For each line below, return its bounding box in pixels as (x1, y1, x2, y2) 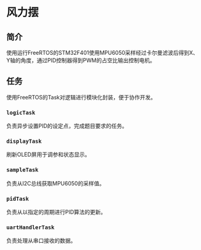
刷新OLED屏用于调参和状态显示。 (6, 151, 90, 159)
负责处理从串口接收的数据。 (6, 237, 76, 245)
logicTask (6, 109, 35, 116)
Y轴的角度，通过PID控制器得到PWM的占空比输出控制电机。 (6, 57, 156, 64)
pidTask (6, 195, 29, 202)
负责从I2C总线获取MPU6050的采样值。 (6, 179, 105, 187)
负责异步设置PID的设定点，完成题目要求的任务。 (6, 123, 128, 130)
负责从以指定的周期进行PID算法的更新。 (6, 209, 106, 215)
